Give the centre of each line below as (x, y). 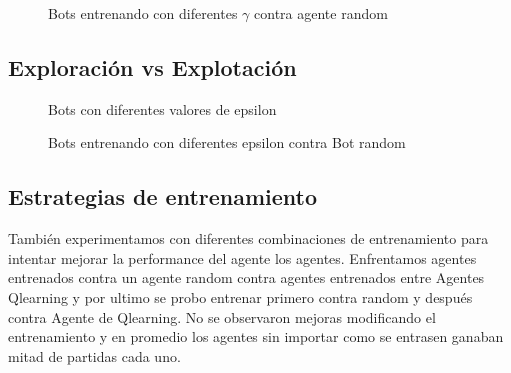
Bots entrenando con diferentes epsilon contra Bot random (227, 142)
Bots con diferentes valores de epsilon (162, 108)
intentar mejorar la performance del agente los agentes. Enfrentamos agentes (242, 257)
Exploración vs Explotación (152, 66)
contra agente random (321, 13)
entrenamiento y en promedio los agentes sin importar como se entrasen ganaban (256, 336)
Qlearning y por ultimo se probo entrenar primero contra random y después (240, 296)
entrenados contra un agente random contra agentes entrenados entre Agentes (246, 277)
